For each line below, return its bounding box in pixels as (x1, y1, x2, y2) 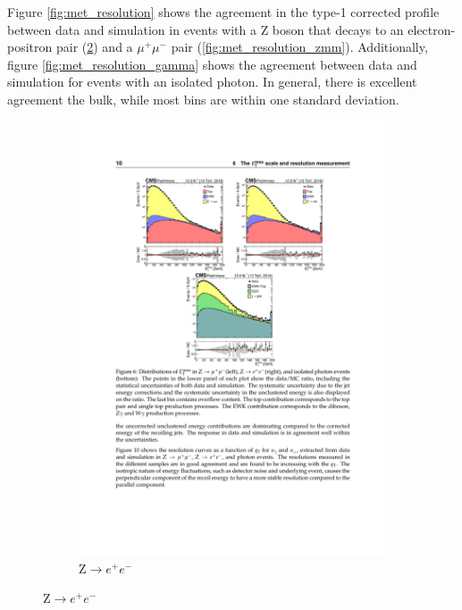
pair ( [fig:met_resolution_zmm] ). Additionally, (171, 38, 428, 56)
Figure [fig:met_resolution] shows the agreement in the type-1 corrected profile (7, 3, 440, 21)
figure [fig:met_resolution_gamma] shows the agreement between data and (7, 54, 417, 73)
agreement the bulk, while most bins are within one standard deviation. (7, 89, 399, 108)
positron (7, 38, 53, 56)
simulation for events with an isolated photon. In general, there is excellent (7, 72, 417, 91)
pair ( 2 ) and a (55, 38, 133, 56)
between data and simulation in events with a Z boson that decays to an (7, 20, 404, 38)
